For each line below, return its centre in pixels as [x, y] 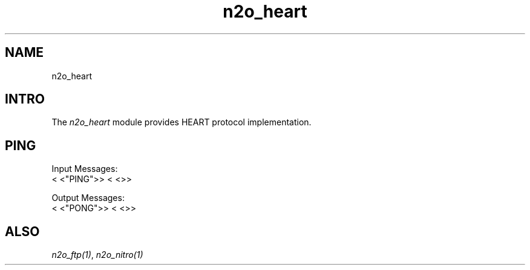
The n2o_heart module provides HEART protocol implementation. [182, 122]
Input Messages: [85, 169]
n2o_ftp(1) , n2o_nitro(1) [97, 255]
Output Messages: [88, 198]
